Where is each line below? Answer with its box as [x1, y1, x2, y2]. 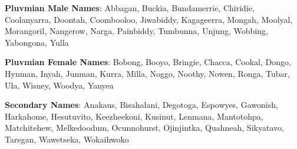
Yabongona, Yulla [5, 36, 69, 48]
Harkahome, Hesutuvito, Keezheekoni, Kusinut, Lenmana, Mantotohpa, [5, 110, 263, 122]
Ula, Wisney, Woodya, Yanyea [5, 79, 114, 91]
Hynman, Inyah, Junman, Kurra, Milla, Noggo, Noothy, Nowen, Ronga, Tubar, [5, 67, 290, 79]
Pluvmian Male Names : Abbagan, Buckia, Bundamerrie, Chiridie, [5, 2, 255, 13]
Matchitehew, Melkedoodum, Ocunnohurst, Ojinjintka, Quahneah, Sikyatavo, [5, 121, 284, 134]
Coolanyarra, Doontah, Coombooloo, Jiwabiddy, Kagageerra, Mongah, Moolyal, [5, 13, 293, 25]
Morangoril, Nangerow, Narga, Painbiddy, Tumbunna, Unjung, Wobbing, [5, 25, 268, 37]
